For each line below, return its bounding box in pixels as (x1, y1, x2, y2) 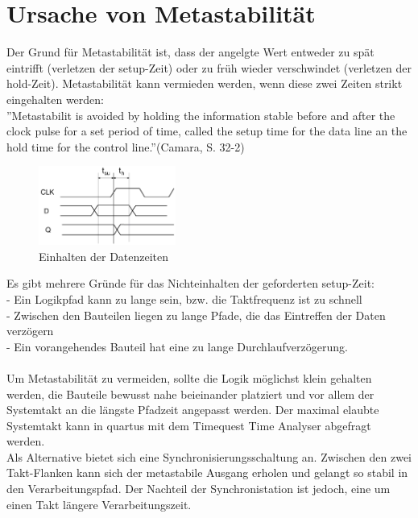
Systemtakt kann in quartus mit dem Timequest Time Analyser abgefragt (6, 416, 371, 433)
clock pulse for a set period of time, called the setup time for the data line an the (6, 122, 408, 139)
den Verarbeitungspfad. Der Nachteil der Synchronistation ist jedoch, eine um (6, 480, 391, 497)
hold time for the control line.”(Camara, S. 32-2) (6, 138, 245, 155)
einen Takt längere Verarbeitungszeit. (6, 495, 192, 512)
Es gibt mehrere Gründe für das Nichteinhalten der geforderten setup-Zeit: (6, 275, 375, 292)
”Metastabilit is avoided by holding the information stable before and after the (6, 106, 395, 123)
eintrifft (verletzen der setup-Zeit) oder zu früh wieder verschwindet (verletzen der (6, 59, 412, 76)
